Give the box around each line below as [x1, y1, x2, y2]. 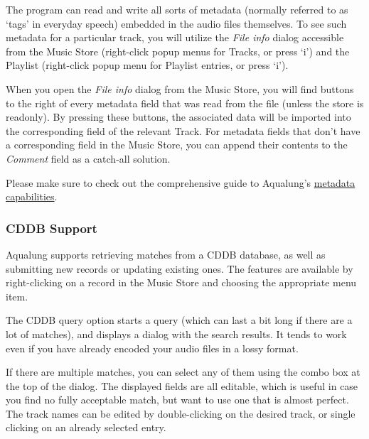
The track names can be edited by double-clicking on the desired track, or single [6, 406, 355, 421]
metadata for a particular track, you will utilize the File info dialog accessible [6, 30, 344, 45]
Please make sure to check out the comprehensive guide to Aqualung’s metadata [6, 175, 355, 190]
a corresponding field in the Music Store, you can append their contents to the [6, 137, 348, 152]
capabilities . [6, 189, 58, 204]
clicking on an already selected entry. [6, 420, 166, 435]
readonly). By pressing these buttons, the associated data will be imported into [6, 109, 351, 124]
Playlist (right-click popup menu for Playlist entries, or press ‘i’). [6, 58, 289, 72]
